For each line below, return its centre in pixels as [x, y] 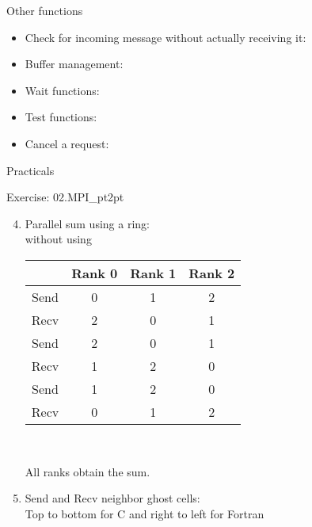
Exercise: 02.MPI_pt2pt [65, 197]
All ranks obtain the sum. [88, 471]
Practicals [30, 170]
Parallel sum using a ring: [87, 223]
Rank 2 [212, 273]
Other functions [45, 10]
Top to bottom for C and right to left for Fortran [145, 513]
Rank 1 [153, 273]
